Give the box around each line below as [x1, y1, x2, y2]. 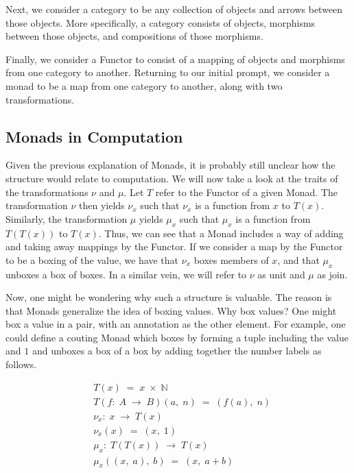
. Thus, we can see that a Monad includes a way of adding [98, 226, 344, 240]
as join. [317, 267, 348, 281]
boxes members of [193, 252, 269, 267]
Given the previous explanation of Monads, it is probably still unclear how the [5, 158, 335, 172]
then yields [79, 198, 125, 213]
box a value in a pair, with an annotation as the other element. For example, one [5, 317, 346, 331]
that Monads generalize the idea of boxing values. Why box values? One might [5, 303, 337, 317]
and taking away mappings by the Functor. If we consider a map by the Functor [5, 239, 343, 254]
